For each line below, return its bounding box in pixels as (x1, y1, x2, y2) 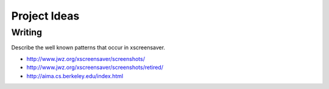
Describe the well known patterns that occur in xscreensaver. (11, 44, 166, 51)
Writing (11, 27, 43, 38)
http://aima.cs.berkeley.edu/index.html (26, 72, 124, 79)
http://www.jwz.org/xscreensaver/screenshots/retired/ (26, 64, 164, 71)
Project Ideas (11, 9, 80, 23)
